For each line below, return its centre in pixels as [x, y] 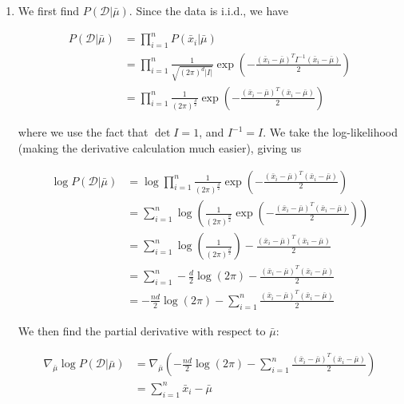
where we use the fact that [83, 132]
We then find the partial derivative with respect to [142, 330]
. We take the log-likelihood [331, 132]
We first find [49, 10]
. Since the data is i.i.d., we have [209, 10]
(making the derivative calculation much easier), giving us [160, 147]
